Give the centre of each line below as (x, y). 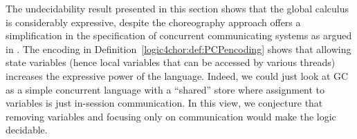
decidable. (27, 130)
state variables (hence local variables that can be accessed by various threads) (171, 62)
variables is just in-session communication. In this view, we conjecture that (164, 103)
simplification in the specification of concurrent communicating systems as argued (179, 35)
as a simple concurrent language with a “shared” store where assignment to (165, 89)
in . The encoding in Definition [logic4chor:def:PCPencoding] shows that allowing (178, 49)
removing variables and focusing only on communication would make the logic (171, 116)
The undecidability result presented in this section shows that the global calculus (177, 8)
